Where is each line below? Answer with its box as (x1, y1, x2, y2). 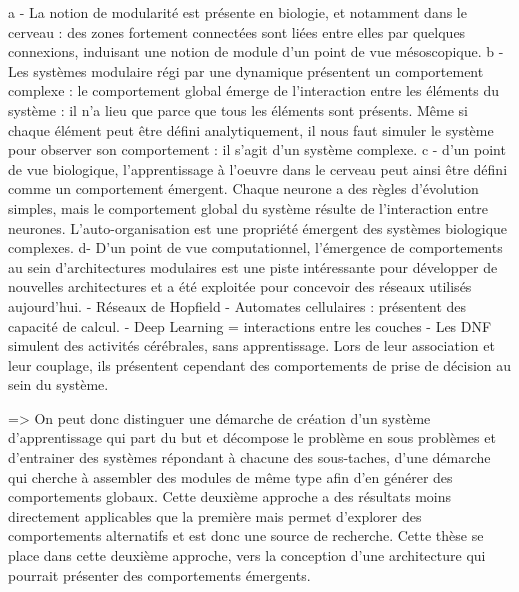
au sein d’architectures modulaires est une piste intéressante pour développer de (8, 256, 498, 277)
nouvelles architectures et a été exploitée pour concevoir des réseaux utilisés (8, 276, 472, 297)
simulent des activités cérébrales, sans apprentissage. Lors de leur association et (8, 335, 495, 356)
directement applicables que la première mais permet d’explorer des (8, 505, 422, 526)
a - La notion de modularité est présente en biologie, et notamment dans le (8, 2, 467, 22)
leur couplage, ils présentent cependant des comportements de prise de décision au (8, 354, 512, 375)
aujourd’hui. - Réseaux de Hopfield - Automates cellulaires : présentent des (8, 295, 467, 316)
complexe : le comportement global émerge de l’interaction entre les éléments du (8, 80, 500, 101)
